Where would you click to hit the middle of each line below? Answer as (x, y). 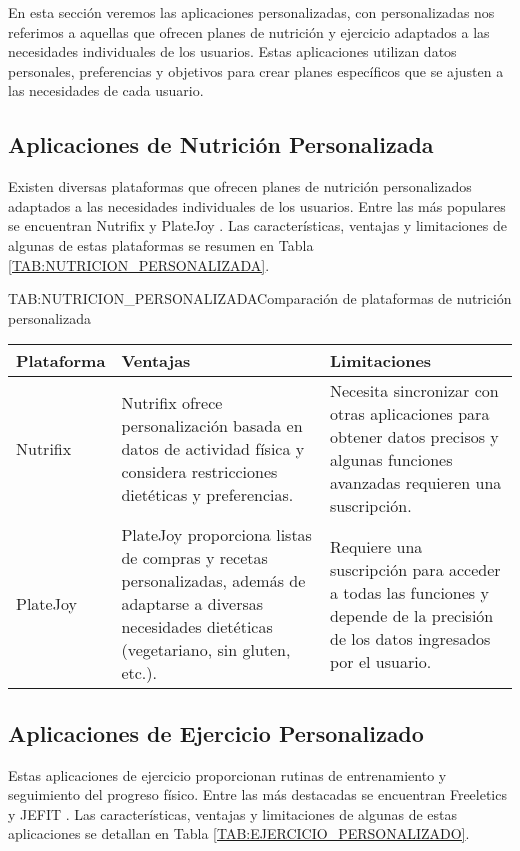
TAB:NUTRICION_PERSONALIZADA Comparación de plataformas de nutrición (260, 298)
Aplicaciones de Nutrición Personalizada (221, 144)
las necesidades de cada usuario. (106, 90)
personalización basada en (212, 425)
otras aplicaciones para (410, 414)
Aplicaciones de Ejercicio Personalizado (216, 732)
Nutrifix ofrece (172, 402)
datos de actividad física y (213, 448)
